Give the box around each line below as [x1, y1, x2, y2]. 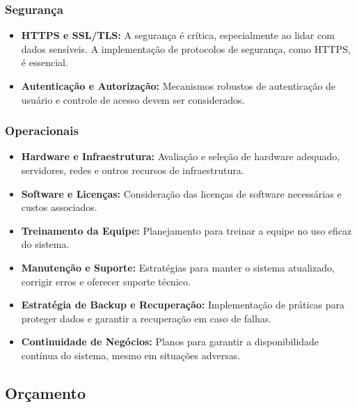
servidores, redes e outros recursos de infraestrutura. [21, 163, 244, 177]
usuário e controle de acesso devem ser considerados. [21, 92, 245, 107]
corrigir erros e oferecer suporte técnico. [21, 274, 191, 288]
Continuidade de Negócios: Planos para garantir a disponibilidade [21, 334, 319, 349]
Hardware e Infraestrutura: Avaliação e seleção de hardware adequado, [21, 149, 340, 164]
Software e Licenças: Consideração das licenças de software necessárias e [21, 186, 342, 201]
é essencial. [21, 55, 68, 70]
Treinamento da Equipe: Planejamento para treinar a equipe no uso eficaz [21, 223, 352, 237]
